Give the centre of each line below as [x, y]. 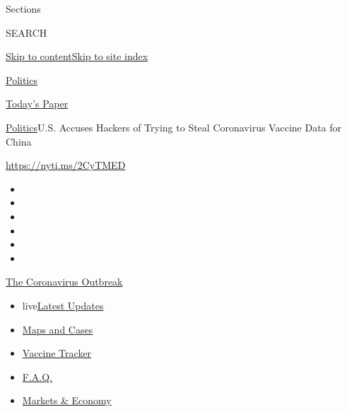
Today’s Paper [37, 104]
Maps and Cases [58, 329]
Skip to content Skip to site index [77, 56]
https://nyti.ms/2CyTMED [66, 165]
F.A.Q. [37, 376]
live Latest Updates [63, 305]
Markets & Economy [67, 400]
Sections [23, 8]
